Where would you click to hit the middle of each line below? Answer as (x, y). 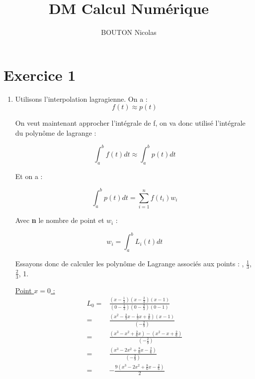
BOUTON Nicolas (129, 32)
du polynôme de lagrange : (56, 132)
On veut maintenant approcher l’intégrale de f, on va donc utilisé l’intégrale (130, 123)
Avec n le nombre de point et (60, 220)
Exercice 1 (40, 75)
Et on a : (29, 176)
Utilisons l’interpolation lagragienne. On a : (81, 98)
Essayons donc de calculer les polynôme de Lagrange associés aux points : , (129, 264)
